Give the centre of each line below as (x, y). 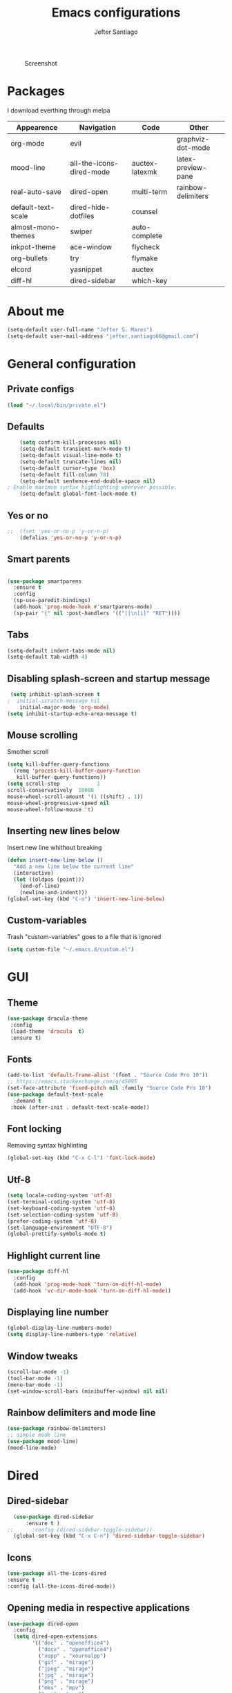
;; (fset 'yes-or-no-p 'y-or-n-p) (58, 531)
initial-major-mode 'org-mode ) (65, 707)
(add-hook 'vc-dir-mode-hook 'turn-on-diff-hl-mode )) (92, 1290)
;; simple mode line (37, 1435)
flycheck (146, 246)
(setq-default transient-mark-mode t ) (75, 449)
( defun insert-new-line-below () (55, 860)
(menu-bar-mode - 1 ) (35, 1385)
